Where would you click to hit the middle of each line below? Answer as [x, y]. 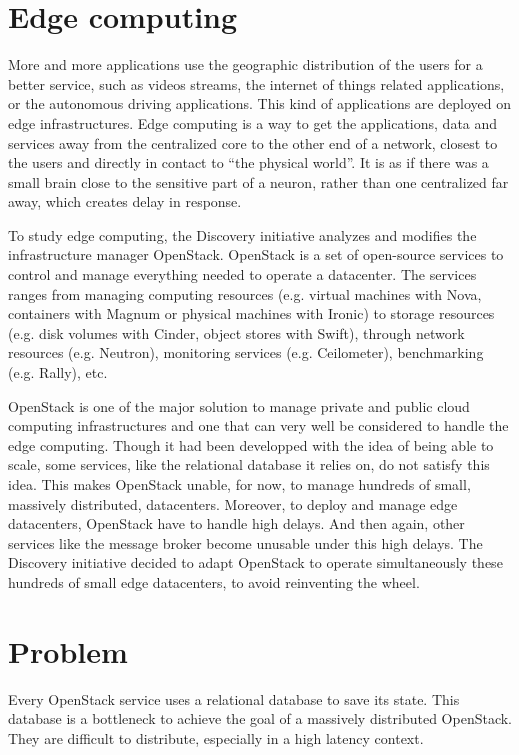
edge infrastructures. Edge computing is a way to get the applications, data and [253, 122]
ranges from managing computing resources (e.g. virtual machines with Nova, [245, 293]
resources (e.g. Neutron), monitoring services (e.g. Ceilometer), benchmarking [246, 352]
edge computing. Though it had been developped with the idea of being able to [251, 444]
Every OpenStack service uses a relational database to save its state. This [234, 698]
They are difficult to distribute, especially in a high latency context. [216, 737]
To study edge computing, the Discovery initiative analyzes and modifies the [242, 234]
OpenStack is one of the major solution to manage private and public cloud [239, 405]
